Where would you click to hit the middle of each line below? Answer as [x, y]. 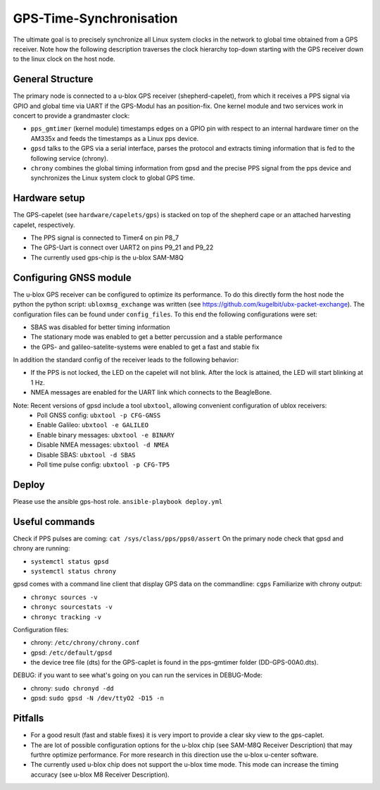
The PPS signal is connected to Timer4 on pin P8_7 [105, 238]
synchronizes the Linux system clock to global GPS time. [113, 178]
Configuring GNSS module [72, 277]
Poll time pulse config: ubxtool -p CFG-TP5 [103, 464]
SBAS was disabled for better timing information [100, 327]
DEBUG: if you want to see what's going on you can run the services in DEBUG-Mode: [138, 675]
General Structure [53, 79]
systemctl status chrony [73, 571]
